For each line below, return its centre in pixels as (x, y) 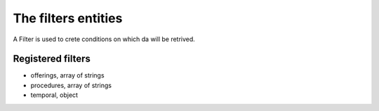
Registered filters (52, 59)
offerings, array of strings (67, 75)
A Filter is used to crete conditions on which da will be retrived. (104, 39)
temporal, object (54, 95)
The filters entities (68, 18)
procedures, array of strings (71, 85)
